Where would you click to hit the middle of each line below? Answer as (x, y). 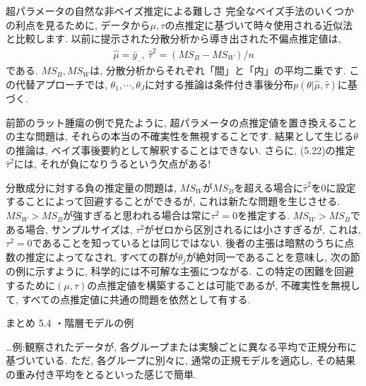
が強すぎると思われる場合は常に (137, 215)
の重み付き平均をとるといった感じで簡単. (101, 374)
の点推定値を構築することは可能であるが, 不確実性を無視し (224, 285)
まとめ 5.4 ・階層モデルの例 (70, 323)
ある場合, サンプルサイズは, (69, 229)
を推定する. (264, 215)
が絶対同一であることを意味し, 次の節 (273, 256)
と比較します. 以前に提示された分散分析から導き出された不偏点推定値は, (173, 39)
